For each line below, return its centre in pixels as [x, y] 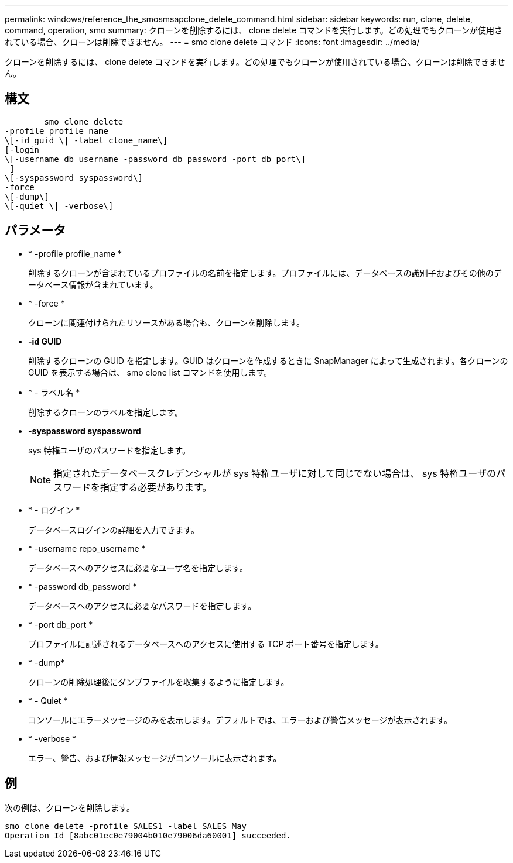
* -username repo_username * [87, 548]
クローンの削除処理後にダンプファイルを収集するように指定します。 [159, 682]
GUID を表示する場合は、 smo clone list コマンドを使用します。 [150, 372]
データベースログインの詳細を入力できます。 [114, 530]
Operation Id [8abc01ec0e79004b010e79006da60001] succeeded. [148, 835]
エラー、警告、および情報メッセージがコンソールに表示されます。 [155, 758]
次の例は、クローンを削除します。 [70, 807]
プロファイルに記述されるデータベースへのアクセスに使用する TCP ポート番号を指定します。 [206, 644]
